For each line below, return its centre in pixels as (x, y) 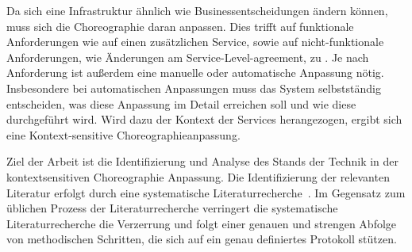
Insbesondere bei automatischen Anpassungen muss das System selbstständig (194, 88)
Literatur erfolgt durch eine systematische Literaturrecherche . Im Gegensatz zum (206, 192)
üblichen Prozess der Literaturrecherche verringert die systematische (172, 208)
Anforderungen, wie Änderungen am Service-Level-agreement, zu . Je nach (188, 57)
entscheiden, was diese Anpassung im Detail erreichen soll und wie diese (181, 103)
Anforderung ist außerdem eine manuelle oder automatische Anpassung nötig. (195, 73)
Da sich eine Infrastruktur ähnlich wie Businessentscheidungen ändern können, (197, 10)
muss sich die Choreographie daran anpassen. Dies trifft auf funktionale (180, 26)
